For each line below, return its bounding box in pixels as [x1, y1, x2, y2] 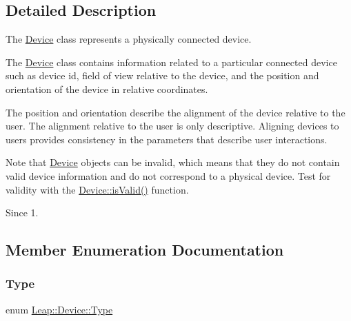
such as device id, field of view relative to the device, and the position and [6, 68, 319, 83]
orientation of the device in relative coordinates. [6, 81, 208, 96]
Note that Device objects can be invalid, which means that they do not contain [6, 155, 340, 169]
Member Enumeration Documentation [6, 239, 284, 260]
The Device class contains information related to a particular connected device [6, 54, 337, 69]
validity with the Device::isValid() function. [6, 182, 189, 196]
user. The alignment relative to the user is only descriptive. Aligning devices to [6, 118, 339, 133]
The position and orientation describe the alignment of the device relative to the [6, 105, 345, 119]
